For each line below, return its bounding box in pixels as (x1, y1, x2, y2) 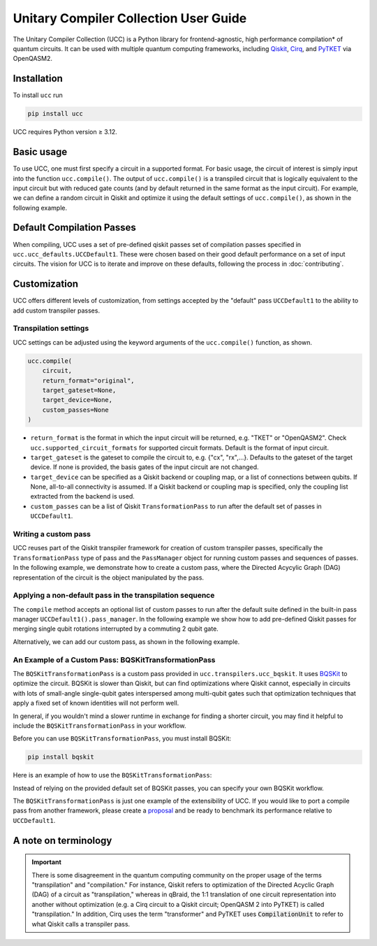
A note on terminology (13, 834, 112, 846)
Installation (13, 73, 63, 85)
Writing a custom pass (13, 529, 91, 538)
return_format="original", (42, 376, 135, 385)
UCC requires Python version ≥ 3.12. (13, 128, 118, 136)
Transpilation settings (13, 324, 89, 334)
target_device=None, (42, 396, 113, 404)
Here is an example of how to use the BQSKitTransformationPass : (13, 771, 212, 780)
